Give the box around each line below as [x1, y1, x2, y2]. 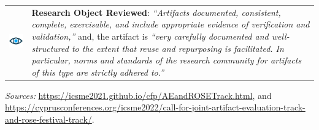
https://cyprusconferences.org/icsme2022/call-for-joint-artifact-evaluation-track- [5, 101, 306, 114]
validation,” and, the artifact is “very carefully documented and [31, 29, 269, 42]
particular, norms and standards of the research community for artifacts [31, 54, 302, 67]
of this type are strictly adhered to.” [31, 65, 164, 78]
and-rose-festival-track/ [5, 113, 92, 125]
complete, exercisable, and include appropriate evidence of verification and [31, 18, 310, 31]
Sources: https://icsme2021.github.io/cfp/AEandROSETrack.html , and [5, 88, 272, 101]
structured [31, 42, 69, 54]
